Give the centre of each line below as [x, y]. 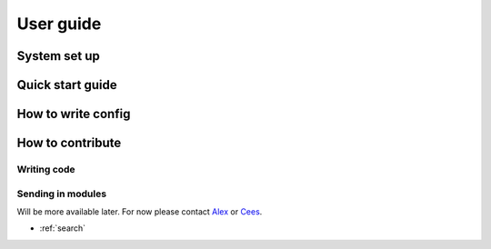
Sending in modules [62, 194]
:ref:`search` [63, 228]
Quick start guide [67, 85]
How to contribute [69, 143]
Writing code [46, 169]
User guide [59, 24]
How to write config [74, 114]
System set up [58, 56]
